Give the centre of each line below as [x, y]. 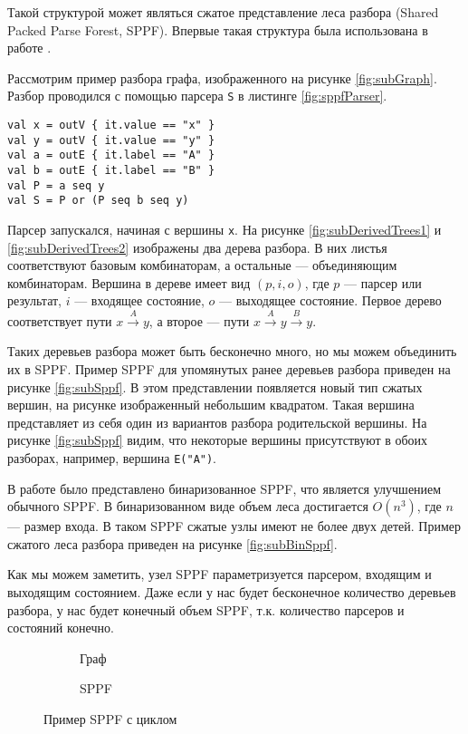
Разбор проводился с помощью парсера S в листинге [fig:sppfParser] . [197, 96]
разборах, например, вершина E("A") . [112, 457]
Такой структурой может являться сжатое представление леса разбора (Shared [223, 12]
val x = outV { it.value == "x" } [111, 126]
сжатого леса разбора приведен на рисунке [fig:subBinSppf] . [172, 543]
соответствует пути [60, 320]
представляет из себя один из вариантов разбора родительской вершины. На [217, 422]
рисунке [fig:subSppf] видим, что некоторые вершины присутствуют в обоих [218, 440]
